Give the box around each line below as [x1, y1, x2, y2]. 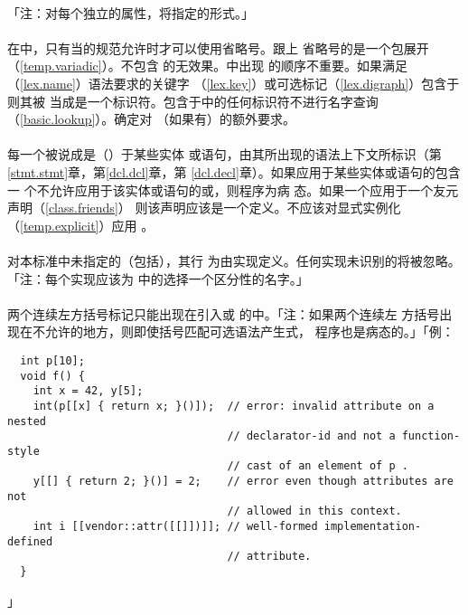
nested [7, 414, 46, 428]
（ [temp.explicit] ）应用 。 [7, 215, 154, 234]
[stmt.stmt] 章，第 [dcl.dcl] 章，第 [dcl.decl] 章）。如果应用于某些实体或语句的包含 [7, 162, 461, 181]
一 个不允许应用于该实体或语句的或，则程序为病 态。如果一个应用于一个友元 [7, 180, 459, 199]
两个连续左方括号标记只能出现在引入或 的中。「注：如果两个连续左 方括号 [7, 304, 440, 323]
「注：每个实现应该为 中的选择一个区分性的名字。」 [7, 269, 309, 288]
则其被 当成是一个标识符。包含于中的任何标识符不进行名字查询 [7, 91, 379, 110]
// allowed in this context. [227, 505, 402, 518]
